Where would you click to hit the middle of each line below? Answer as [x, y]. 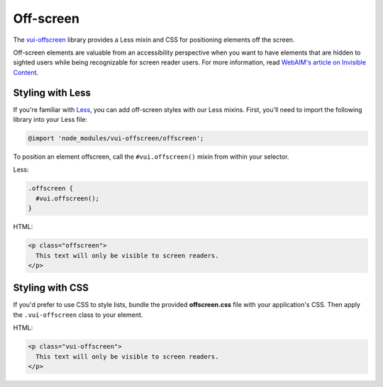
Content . [26, 72]
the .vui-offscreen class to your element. [78, 315]
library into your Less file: [50, 120]
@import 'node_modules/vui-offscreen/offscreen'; [116, 138]
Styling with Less [52, 92]
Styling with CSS [51, 288]
